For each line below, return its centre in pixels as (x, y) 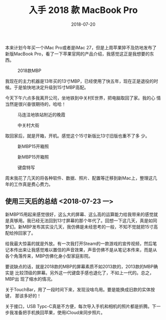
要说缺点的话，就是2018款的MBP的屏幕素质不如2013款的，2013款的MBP (79, 266)
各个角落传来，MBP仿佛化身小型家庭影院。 (49, 256)
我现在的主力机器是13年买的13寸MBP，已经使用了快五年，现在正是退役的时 (82, 81)
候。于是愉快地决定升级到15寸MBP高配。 (47, 87)
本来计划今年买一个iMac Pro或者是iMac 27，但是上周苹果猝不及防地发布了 (81, 47)
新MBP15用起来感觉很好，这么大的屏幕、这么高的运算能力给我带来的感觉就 (82, 214)
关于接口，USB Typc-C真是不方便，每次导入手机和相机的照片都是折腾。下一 (83, 306)
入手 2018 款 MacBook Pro (83, 10)
